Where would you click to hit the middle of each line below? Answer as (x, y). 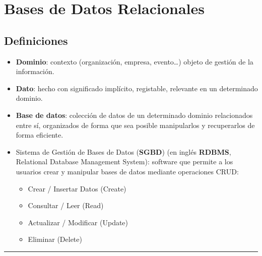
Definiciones (36, 40)
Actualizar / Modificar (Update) (78, 222)
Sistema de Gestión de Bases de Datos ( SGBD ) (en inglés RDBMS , (123, 151)
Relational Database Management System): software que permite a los (124, 162)
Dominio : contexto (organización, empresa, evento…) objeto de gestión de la (135, 61)
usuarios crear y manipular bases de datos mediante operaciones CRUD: (127, 171)
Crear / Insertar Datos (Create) (77, 188)
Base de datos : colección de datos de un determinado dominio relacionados (134, 115)
